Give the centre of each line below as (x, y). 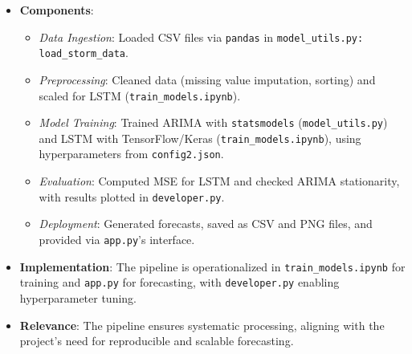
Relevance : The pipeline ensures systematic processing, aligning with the (202, 325)
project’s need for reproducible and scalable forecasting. (157, 341)
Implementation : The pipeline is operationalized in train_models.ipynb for (212, 266)
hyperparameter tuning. (78, 297)
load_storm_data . (84, 53)
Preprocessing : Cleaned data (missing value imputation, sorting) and (207, 79)
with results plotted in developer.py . (132, 196)
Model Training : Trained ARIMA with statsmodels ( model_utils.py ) (213, 122)
